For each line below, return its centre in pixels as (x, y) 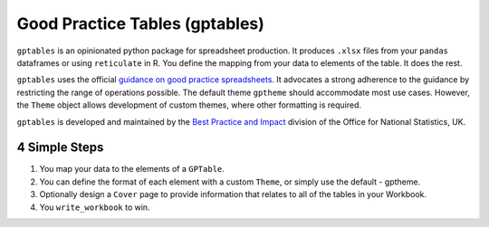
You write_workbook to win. (95, 207)
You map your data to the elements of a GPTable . (132, 169)
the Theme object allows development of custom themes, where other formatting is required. (189, 105)
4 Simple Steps (60, 148)
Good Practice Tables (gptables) (140, 24)
